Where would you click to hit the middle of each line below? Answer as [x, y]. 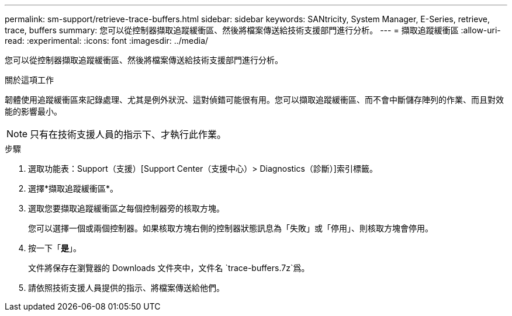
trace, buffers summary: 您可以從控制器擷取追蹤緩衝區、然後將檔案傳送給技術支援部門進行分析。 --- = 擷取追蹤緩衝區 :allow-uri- [253, 30]
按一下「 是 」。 [55, 248]
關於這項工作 [29, 80]
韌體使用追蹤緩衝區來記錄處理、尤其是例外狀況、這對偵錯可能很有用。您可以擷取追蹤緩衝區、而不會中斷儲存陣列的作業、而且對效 [254, 100]
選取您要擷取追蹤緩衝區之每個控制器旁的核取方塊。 [126, 208]
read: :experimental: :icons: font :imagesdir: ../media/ [107, 41]
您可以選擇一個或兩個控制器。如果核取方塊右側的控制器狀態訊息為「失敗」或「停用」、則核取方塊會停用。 [231, 228]
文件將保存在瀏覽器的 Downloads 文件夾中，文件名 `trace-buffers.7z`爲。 [169, 268]
